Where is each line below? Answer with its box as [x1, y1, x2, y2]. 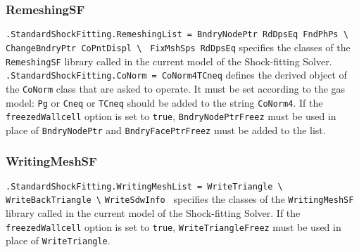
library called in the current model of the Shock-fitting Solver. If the [6, 206, 301, 220]
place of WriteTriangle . [6, 233, 111, 248]
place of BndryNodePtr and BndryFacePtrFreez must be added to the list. [6, 122, 326, 137]
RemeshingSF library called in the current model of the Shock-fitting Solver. [6, 53, 332, 68]
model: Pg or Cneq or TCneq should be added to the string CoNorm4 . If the [6, 95, 323, 110]
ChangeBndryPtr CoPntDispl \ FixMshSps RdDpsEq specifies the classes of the [6, 39, 351, 54]
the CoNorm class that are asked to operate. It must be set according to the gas [6, 81, 346, 95]
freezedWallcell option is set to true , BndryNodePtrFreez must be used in [6, 109, 336, 124]
